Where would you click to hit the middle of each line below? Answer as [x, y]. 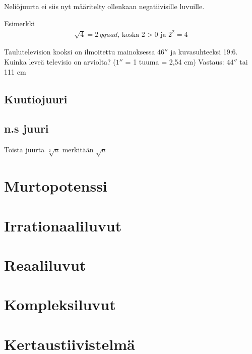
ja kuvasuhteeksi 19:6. [204, 52]
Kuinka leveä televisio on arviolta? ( [60, 62]
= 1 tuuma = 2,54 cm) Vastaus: [175, 62]
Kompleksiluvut [60, 304]
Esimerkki [19, 23]
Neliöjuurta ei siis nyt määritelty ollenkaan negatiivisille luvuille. [104, 6]
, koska [129, 35]
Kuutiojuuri [36, 99]
